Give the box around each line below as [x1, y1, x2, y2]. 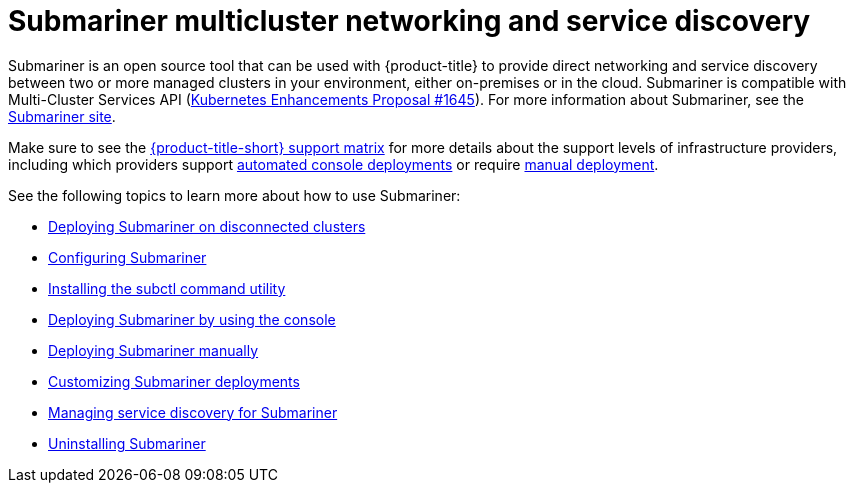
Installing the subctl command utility [48, 279, 286, 297]
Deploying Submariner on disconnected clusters [48, 217, 366, 235]
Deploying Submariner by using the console [48, 310, 336, 328]
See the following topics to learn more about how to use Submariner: [8, 186, 461, 204]
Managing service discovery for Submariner [48, 403, 338, 421]
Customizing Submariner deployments [48, 372, 300, 390]
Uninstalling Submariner [48, 434, 206, 452]
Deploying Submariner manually [48, 341, 259, 359]
